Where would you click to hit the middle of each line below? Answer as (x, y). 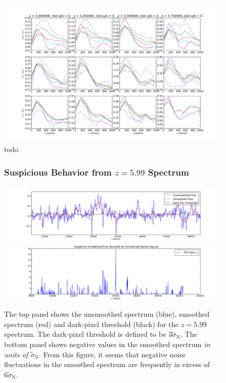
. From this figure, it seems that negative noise (112, 354)
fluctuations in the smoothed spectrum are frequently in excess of (107, 364)
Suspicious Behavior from (58, 172)
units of (16, 354)
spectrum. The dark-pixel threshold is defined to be (85, 334)
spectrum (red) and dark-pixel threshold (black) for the (91, 324)
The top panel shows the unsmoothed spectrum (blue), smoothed (107, 314)
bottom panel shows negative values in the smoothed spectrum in (107, 344)
